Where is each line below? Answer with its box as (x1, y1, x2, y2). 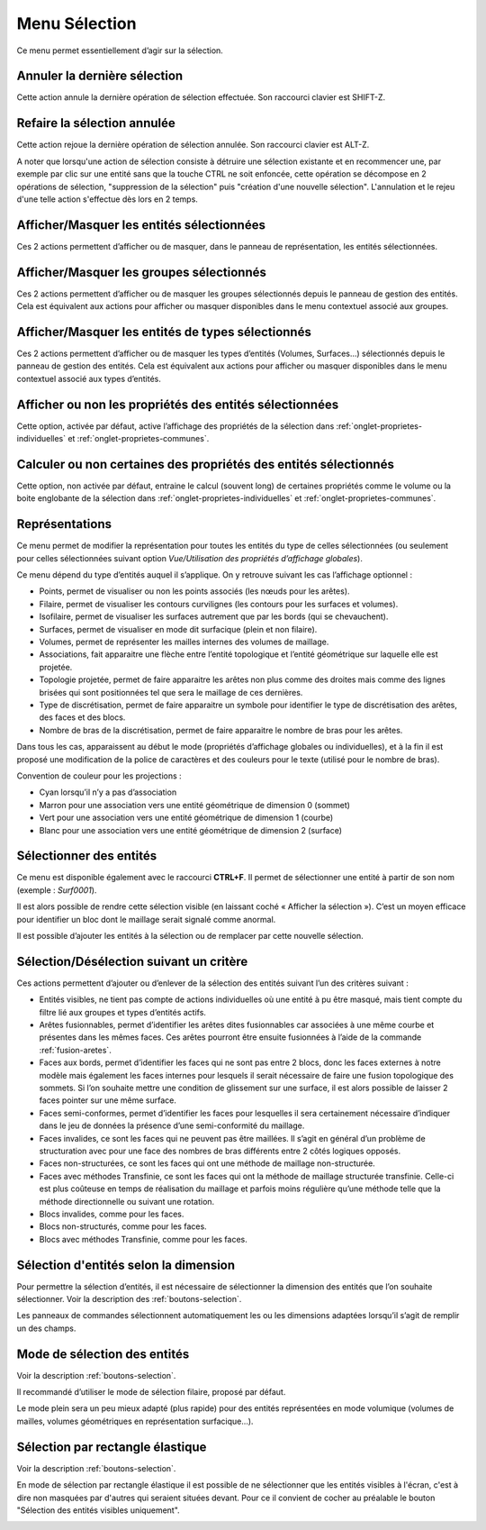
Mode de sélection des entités (16, 1346, 190, 1362)
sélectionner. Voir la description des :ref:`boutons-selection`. (16, 1294, 242, 1304)
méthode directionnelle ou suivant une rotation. (39, 1196, 215, 1207)
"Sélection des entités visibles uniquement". (16, 1505, 180, 1516)
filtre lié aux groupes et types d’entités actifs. (39, 1006, 207, 1017)
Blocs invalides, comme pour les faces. (39, 1208, 184, 1219)
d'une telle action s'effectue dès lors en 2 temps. (16, 194, 198, 205)
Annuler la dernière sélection (16, 68, 184, 84)
